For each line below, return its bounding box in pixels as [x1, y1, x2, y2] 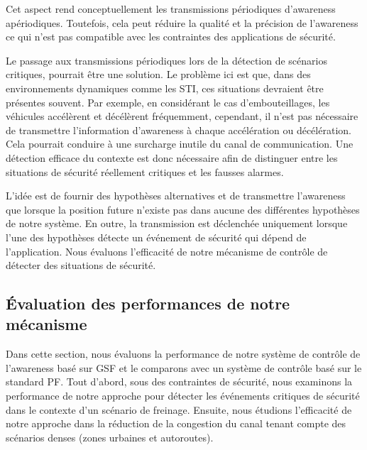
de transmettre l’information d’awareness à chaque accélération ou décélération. [6, 122, 351, 137]
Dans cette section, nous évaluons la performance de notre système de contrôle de [6, 346, 361, 361]
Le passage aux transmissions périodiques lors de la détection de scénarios [6, 53, 327, 67]
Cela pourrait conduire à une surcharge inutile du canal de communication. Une [6, 136, 354, 151]
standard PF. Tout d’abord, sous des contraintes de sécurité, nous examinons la [6, 374, 353, 389]
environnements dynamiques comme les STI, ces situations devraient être [6, 80, 324, 95]
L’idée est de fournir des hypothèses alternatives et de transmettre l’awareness [6, 188, 346, 203]
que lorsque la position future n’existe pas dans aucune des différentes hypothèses [6, 202, 360, 216]
